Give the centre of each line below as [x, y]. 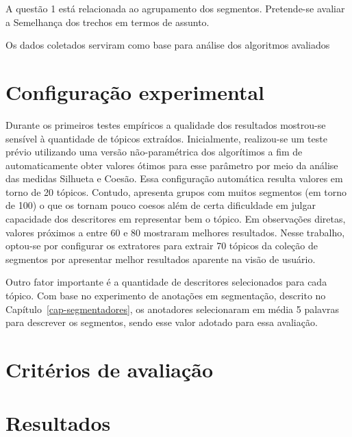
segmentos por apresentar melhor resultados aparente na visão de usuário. [161, 259]
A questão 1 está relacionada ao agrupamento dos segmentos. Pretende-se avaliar [175, 8]
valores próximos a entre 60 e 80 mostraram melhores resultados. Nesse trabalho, [175, 232]
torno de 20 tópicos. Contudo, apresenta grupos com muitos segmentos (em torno [176, 191]
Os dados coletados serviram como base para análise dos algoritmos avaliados [168, 45]
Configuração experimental [135, 91]
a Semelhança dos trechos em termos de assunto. [108, 22]
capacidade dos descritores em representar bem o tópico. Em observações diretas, [176, 219]
